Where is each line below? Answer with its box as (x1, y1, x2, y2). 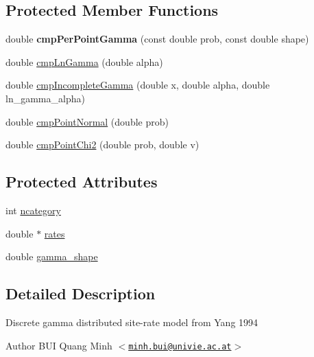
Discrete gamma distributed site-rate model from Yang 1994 (5, 314, 258, 329)
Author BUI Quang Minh (5, 338, 112, 352)
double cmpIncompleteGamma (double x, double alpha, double (5, 78, 270, 92)
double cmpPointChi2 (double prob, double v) (5, 137, 200, 152)
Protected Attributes (5, 171, 158, 192)
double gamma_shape (5, 249, 98, 264)
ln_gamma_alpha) (5, 91, 85, 105)
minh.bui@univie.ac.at (128, 341, 232, 352)
